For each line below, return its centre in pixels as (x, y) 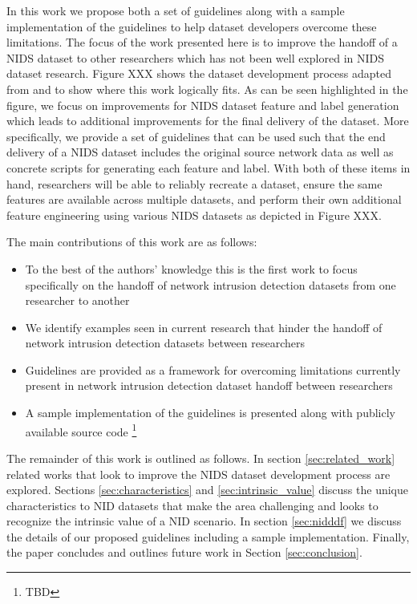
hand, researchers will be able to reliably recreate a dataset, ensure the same (194, 183)
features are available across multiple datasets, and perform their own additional (204, 199)
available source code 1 (81, 430)
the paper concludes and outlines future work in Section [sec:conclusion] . (184, 552)
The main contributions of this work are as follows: (132, 242)
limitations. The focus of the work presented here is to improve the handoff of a (202, 42)
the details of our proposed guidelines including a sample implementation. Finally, (208, 536)
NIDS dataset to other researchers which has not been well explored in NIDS (196, 57)
